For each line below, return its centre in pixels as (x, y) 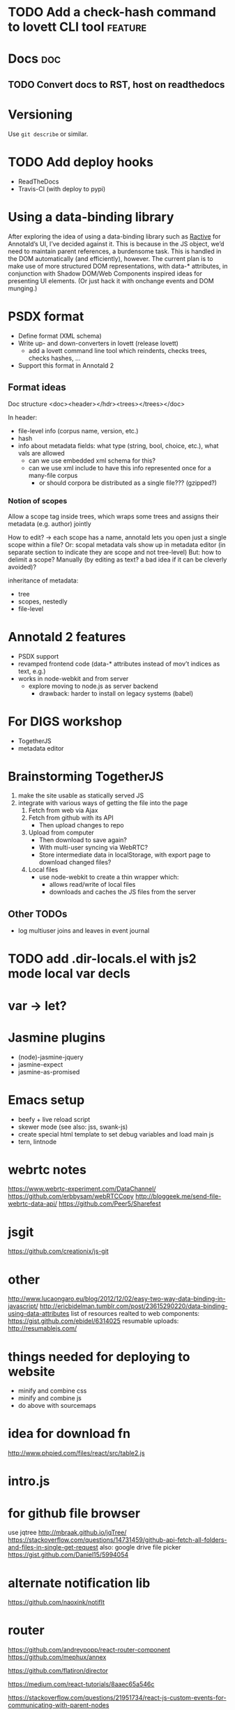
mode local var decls (69, 974)
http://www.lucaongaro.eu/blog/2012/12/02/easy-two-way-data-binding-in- (117, 1299)
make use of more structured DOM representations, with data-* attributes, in (118, 266)
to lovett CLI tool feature (77, 27)
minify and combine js (50, 1398)
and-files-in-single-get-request (53, 1547)
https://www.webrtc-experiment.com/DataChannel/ (82, 1189)
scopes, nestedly (43, 601)
